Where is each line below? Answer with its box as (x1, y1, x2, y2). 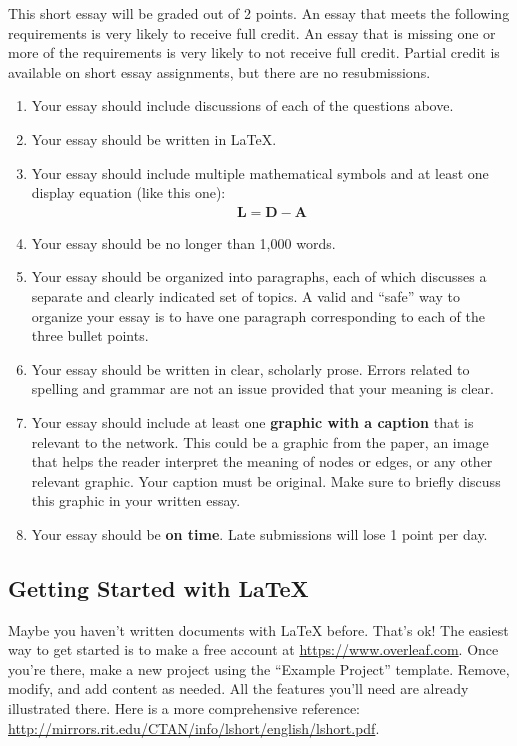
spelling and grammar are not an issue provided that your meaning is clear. (31, 378, 494, 399)
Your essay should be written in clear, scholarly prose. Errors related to (31, 358, 470, 379)
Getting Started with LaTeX (8, 572, 309, 603)
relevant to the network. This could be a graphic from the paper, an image (31, 431, 489, 452)
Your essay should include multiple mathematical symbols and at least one (31, 162, 489, 183)
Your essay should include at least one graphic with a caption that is (31, 411, 474, 432)
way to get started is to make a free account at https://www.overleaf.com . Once (8, 639, 499, 660)
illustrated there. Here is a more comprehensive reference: (8, 698, 361, 719)
